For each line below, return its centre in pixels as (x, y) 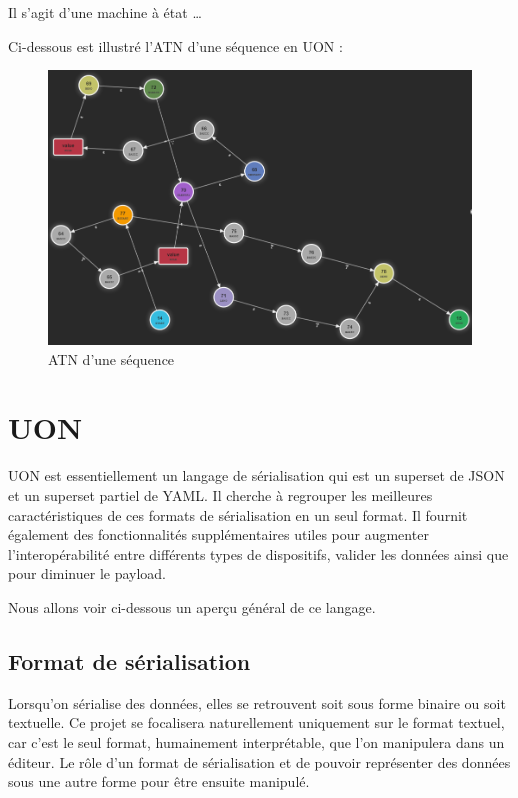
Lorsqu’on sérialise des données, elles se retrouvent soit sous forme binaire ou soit (257, 702)
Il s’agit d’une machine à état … (105, 12)
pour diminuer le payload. (87, 573)
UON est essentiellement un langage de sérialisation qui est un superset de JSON (256, 475)
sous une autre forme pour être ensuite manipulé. (159, 781)
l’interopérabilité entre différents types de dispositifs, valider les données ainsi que (258, 553)
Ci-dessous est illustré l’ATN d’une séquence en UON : (175, 45)
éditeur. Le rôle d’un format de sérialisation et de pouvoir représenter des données (259, 761)
